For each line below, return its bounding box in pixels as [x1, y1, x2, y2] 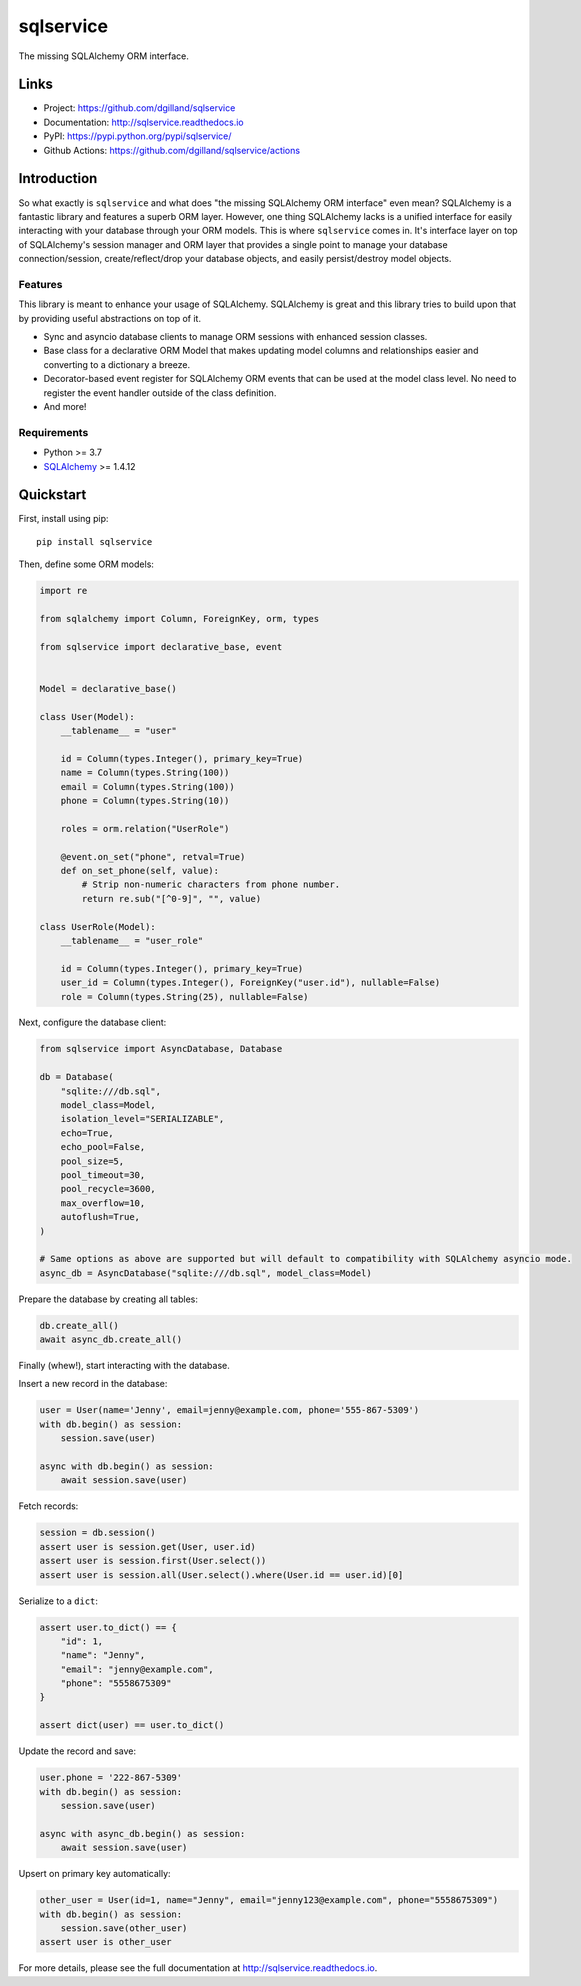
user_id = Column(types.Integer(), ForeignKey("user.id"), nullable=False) [60, 977, 441, 989]
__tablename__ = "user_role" [60, 935, 204, 946]
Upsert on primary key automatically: [18, 1868, 171, 1880]
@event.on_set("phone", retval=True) [60, 851, 246, 862]
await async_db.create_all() [39, 1334, 183, 1345]
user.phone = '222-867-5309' [39, 1772, 183, 1784]
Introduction [18, 170, 98, 187]
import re [39, 585, 88, 597]
